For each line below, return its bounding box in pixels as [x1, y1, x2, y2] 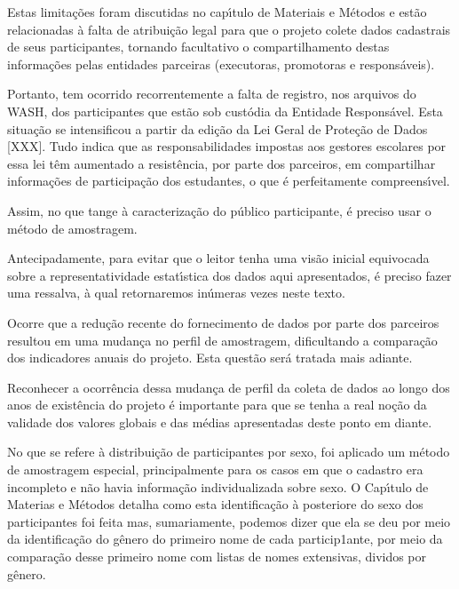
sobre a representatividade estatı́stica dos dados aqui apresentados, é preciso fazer [7, 266, 452, 284]
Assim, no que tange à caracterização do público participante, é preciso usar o [7, 201, 431, 219]
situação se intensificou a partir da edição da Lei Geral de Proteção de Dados [7, 119, 428, 138]
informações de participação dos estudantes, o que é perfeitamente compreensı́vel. [7, 171, 450, 190]
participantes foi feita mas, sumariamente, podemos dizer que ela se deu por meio [7, 512, 451, 530]
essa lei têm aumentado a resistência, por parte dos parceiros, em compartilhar [7, 154, 436, 172]
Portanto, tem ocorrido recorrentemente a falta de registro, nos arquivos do [7, 84, 416, 103]
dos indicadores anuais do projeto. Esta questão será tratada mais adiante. [7, 348, 413, 367]
